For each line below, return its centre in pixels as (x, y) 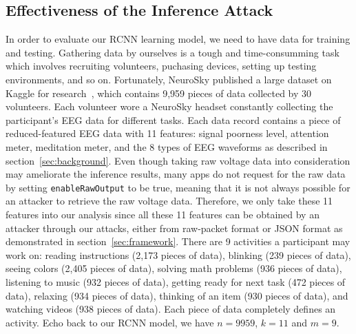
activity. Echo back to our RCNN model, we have (110, 322)
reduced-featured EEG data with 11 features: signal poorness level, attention (167, 133)
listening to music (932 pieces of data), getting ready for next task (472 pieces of (176, 281)
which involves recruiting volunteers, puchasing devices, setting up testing (161, 66)
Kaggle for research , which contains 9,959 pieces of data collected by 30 (159, 93)
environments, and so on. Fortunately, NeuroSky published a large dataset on (169, 79)
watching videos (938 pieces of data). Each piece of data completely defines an (171, 309)
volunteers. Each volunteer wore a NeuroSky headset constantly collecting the (169, 106)
